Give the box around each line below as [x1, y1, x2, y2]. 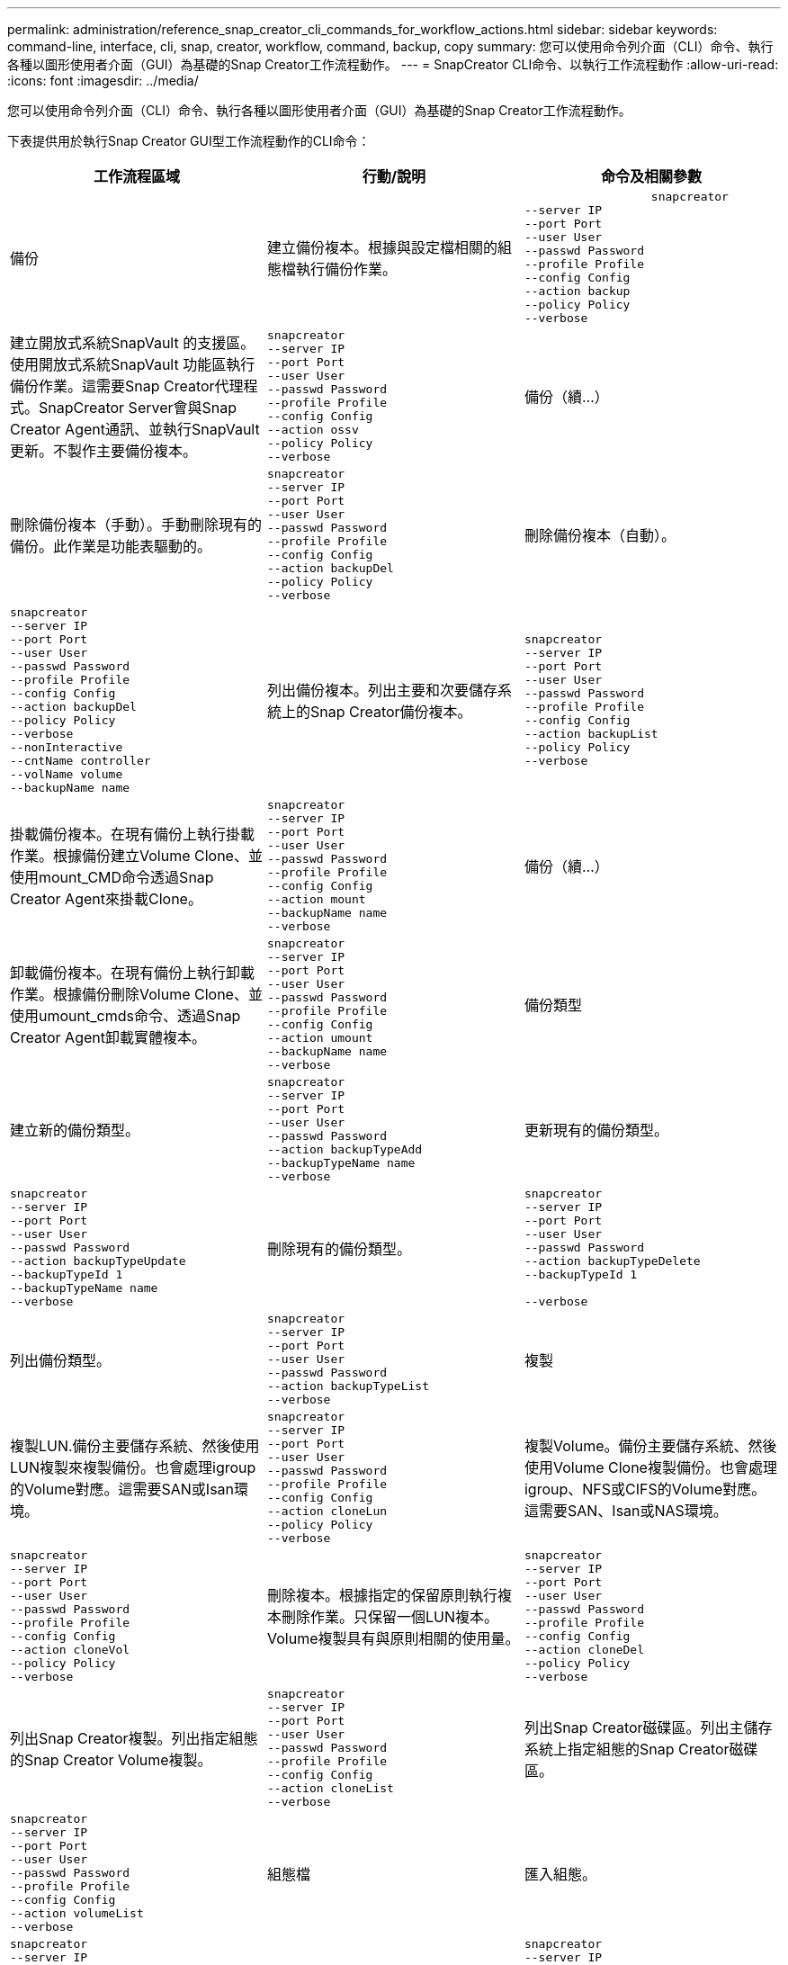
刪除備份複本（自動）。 [524, 526, 676, 544]
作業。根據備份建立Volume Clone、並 [10, 847, 263, 865]
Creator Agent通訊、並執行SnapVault [10, 420, 260, 438]
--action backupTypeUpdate [10, 1254, 186, 1268]
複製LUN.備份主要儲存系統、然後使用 [10, 1437, 260, 1455]
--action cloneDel [524, 1643, 645, 1656]
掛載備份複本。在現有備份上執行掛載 [10, 825, 255, 843]
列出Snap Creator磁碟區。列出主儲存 [524, 1718, 773, 1736]
